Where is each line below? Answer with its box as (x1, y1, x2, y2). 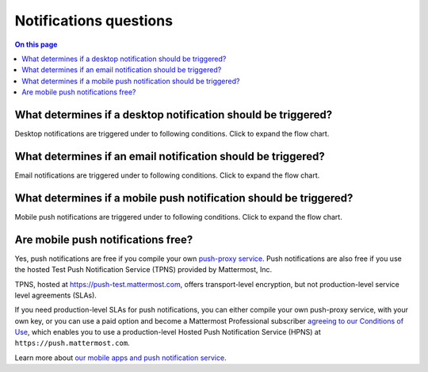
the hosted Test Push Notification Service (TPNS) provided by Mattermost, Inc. (14, 265, 273, 274)
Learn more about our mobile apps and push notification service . (14, 353, 227, 362)
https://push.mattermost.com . (14, 338, 130, 348)
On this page (14, 40, 58, 49)
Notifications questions (14, 12, 174, 29)
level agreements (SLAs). (14, 290, 97, 300)
